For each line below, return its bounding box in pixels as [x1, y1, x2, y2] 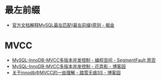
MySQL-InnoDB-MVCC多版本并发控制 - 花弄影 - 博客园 [12, 63, 126, 69]
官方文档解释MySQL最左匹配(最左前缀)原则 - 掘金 [12, 22, 115, 28]
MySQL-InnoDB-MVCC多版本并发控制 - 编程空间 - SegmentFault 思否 [12, 57, 156, 63]
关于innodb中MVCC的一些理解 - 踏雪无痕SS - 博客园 [12, 69, 121, 75]
